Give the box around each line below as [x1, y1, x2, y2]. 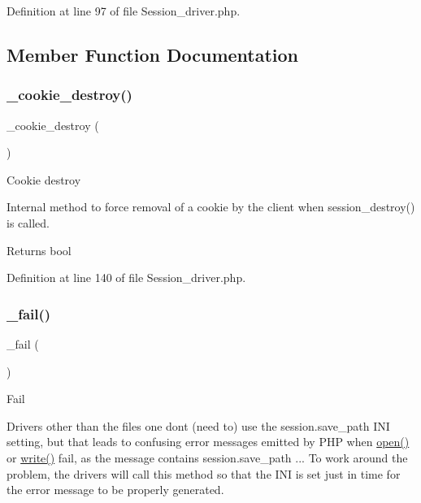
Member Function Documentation [7, 41, 299, 67]
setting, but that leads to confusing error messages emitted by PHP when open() [7, 433, 410, 450]
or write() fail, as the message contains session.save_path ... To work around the [7, 449, 408, 466]
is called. [7, 214, 50, 231]
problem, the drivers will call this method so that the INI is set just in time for [7, 465, 401, 482]
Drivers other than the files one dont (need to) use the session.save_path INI [7, 417, 390, 434]
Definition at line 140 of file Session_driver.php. [7, 269, 246, 286]
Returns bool [7, 241, 72, 258]
